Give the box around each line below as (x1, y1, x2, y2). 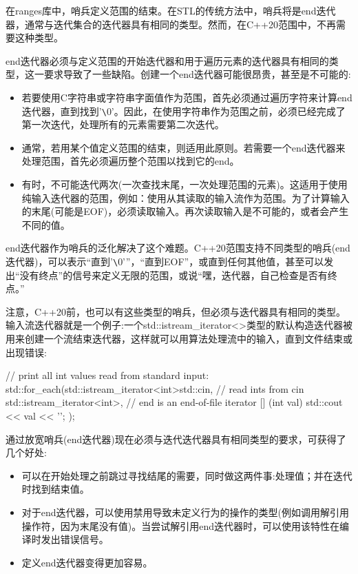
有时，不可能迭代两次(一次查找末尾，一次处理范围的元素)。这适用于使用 (21, 177, 348, 191)
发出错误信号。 (41, 532, 109, 546)
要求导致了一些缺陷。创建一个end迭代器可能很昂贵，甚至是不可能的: (43, 67, 351, 81)
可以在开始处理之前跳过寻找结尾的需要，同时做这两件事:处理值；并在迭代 (21, 468, 352, 482)
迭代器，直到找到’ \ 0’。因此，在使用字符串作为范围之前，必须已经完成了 (21, 103, 346, 118)
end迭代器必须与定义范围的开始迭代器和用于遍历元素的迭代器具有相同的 (6, 53, 329, 68)
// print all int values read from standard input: (6, 368, 209, 382)
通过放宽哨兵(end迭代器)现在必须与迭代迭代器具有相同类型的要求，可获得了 (6, 431, 346, 446)
